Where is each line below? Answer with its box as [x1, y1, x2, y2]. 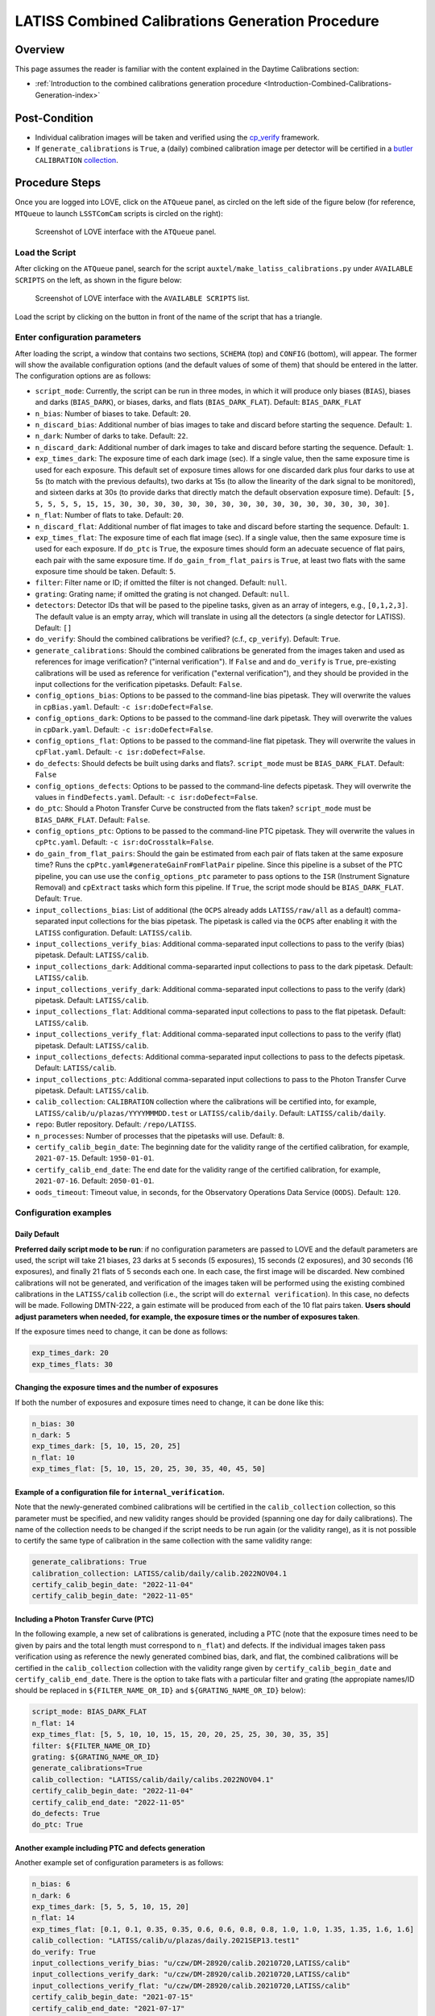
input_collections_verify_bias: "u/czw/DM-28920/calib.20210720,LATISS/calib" [31, 1959, 350, 1968]
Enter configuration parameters [14, 331, 142, 343]
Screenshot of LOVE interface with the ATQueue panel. [35, 227, 217, 237]
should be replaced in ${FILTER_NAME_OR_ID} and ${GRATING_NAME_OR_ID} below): [14, 1685, 306, 1695]
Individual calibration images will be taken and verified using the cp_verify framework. [35, 132, 320, 142]
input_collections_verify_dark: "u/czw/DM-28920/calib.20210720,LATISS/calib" [31, 1970, 350, 1979]
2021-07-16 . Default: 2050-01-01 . [35, 1176, 155, 1185]
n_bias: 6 [31, 1880, 71, 1889]
